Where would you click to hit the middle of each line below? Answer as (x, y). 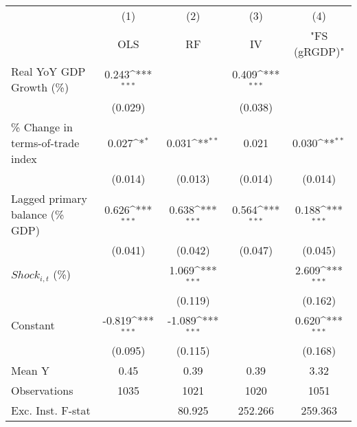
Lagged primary (49, 198)
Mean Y (31, 370)
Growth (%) (40, 87)
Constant (33, 325)
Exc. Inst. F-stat (51, 410)
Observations (42, 390)
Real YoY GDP (48, 71)
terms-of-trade (45, 143)
